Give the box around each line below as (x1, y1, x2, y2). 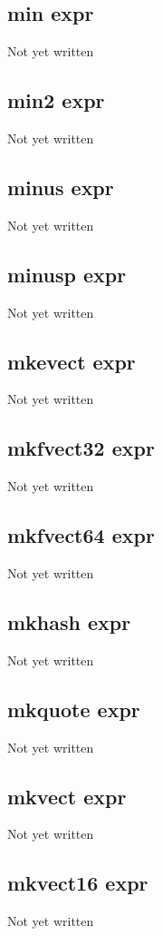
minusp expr (7, 260, 127, 288)
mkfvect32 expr (7, 434, 155, 462)
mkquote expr (7, 695, 140, 723)
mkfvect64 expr (7, 521, 155, 549)
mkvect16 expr (7, 869, 148, 897)
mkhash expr (7, 607, 131, 635)
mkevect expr (7, 347, 136, 375)
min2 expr (7, 86, 105, 114)
